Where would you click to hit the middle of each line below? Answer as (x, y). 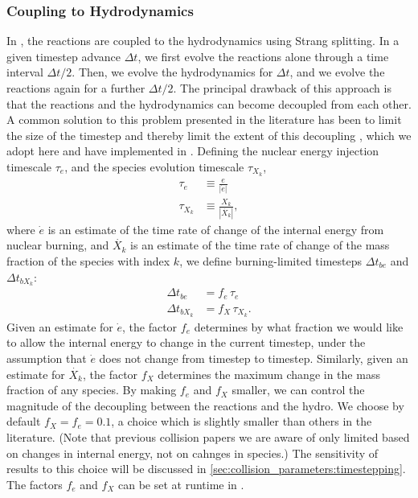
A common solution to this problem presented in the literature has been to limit (204, 119)
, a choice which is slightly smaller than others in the (242, 421)
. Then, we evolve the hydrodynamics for (172, 72)
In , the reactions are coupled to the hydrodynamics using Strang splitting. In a (203, 41)
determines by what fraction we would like (299, 326)
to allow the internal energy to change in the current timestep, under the (186, 342)
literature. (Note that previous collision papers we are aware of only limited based (208, 436)
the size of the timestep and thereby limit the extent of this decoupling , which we (209, 135)
